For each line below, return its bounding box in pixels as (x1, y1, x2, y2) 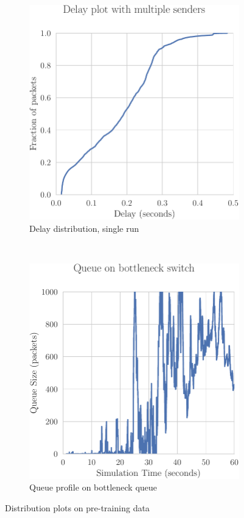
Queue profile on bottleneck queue (29, 481, 157, 494)
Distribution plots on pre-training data (5, 501, 150, 514)
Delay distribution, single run (29, 222, 139, 235)
